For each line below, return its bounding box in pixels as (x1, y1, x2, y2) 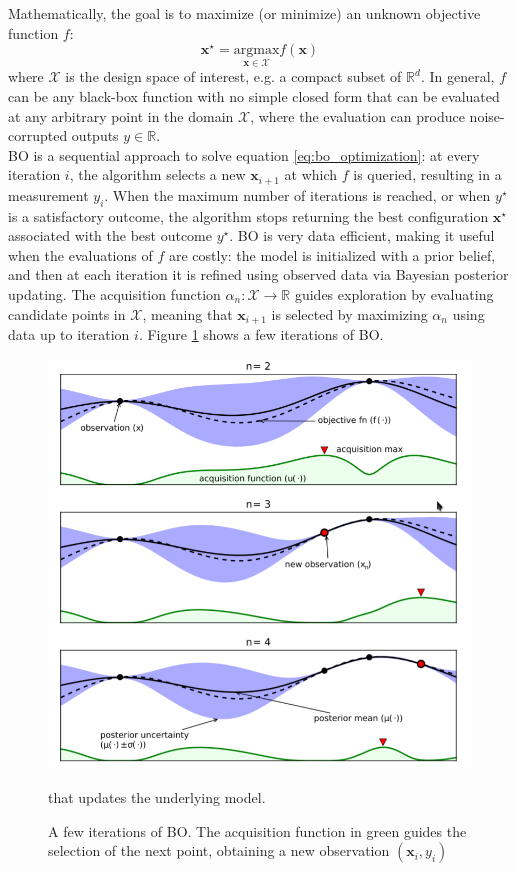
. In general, (420, 66, 495, 87)
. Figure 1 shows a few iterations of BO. (138, 324, 384, 345)
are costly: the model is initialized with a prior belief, (168, 244, 496, 265)
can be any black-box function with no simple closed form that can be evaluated (8, 86, 500, 106)
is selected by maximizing (271, 303, 428, 324)
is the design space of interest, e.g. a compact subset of (65, 66, 402, 87)
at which (284, 164, 338, 185)
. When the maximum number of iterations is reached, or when (104, 184, 491, 205)
